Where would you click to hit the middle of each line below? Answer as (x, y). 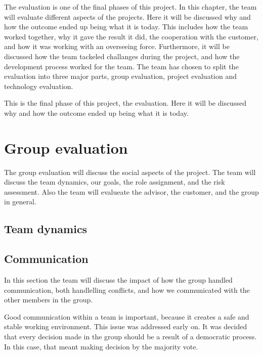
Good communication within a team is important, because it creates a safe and (127, 316)
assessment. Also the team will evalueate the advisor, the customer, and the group (131, 191)
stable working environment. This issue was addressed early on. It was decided (126, 326)
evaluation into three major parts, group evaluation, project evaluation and (120, 76)
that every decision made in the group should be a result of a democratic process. (130, 336)
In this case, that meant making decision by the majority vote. (101, 346)
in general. (20, 202)
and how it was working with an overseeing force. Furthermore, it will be (117, 46)
